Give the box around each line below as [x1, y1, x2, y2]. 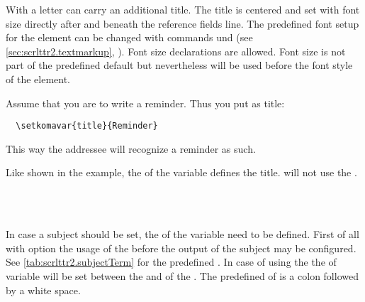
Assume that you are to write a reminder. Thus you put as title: [6, 95, 285, 110]
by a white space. [6, 282, 81, 297]
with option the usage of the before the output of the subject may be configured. [6, 240, 356, 255]
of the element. [6, 71, 70, 86]
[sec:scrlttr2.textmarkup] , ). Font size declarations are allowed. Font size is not [6, 43, 346, 58]
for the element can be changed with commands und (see [6, 30, 253, 45]
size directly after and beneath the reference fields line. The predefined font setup [6, 16, 359, 31]
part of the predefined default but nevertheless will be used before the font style [6, 58, 353, 72]
